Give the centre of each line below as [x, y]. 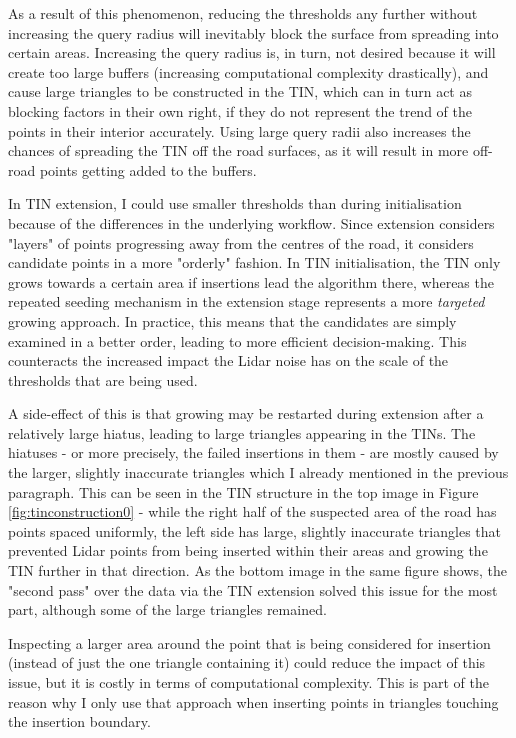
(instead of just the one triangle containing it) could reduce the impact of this [247, 662]
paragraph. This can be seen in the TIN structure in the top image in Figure [243, 491]
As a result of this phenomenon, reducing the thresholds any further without [243, 13]
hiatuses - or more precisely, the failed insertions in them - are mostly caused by [253, 452]
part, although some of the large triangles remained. [167, 609]
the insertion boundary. [79, 721]
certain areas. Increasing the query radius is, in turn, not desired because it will [252, 52]
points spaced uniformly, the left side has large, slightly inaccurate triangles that [254, 530]
